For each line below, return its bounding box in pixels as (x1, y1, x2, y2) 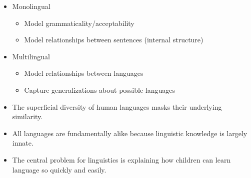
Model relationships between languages (24, 68, 143, 78)
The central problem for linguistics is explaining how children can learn (12, 154, 231, 165)
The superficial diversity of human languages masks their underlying (12, 101, 222, 112)
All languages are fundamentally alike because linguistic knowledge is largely (12, 128, 247, 138)
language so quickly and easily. (12, 164, 106, 175)
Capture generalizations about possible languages (24, 84, 175, 95)
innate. (12, 138, 33, 148)
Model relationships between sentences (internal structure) (24, 34, 203, 45)
